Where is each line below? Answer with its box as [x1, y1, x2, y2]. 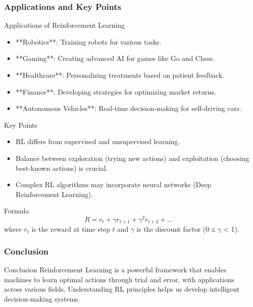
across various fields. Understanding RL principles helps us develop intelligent [4, 284, 240, 294]
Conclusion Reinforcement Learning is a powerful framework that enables [4, 264, 227, 275]
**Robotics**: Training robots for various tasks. [15, 36, 161, 47]
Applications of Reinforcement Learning [4, 20, 125, 30]
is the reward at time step [31, 224, 110, 234]
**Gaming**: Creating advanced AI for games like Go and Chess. [15, 53, 215, 63]
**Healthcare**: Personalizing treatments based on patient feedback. [15, 70, 224, 80]
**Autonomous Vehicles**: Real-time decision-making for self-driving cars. [15, 103, 242, 113]
